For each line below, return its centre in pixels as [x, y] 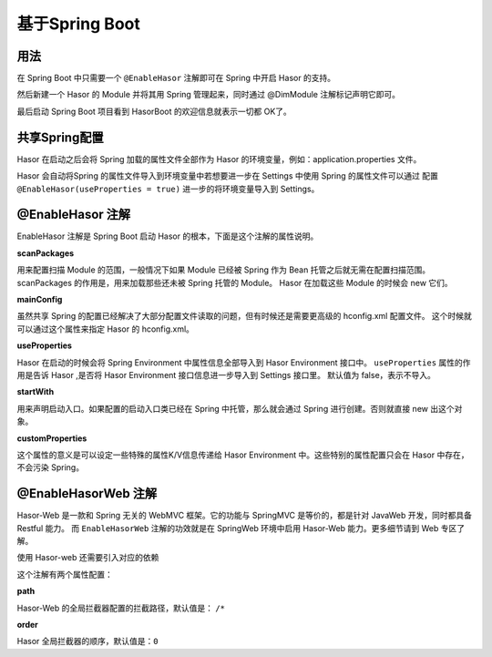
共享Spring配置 [60, 137]
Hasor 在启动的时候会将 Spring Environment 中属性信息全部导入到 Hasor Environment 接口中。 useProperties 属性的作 [244, 362]
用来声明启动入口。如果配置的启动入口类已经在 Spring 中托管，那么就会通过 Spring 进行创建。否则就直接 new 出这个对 [240, 408]
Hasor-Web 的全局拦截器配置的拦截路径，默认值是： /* [121, 608]
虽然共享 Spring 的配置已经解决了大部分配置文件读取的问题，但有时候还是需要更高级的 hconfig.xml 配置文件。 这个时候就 [245, 316]
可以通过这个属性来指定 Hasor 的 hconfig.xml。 [106, 329]
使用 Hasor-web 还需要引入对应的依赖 [88, 558]
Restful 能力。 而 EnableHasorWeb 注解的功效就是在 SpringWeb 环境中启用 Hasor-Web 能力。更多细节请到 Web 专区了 [241, 528]
